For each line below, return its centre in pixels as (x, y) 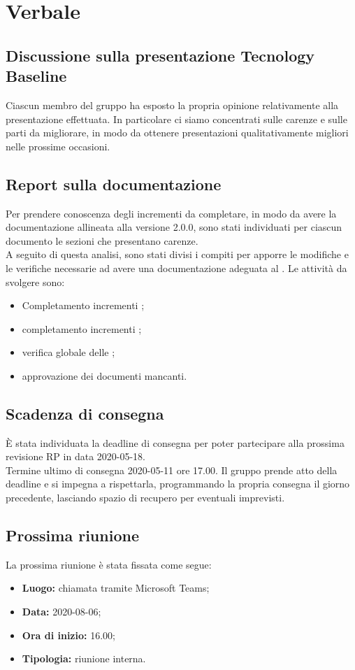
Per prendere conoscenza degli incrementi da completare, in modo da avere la (171, 213)
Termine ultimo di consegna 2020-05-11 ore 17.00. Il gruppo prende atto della (172, 470)
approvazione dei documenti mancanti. (104, 375)
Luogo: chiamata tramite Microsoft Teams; (116, 588)
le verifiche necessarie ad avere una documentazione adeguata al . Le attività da (176, 268)
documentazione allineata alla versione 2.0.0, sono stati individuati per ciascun (174, 227)
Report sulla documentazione (114, 184)
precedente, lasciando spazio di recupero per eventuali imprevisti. (145, 498)
